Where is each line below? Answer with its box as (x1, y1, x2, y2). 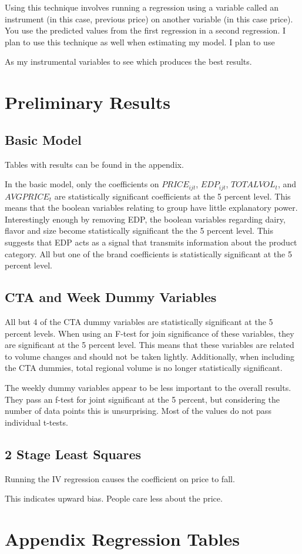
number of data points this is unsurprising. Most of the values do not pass (5, 404, 271, 417)
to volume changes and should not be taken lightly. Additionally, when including (5, 350, 294, 362)
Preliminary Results (5, 90, 170, 114)
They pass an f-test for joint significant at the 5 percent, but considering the (5, 393, 280, 405)
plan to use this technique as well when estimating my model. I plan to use (5, 35, 275, 48)
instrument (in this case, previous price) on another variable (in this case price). (5, 12, 293, 25)
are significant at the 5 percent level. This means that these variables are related (5, 339, 294, 351)
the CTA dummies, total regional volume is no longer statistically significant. (5, 361, 283, 374)
